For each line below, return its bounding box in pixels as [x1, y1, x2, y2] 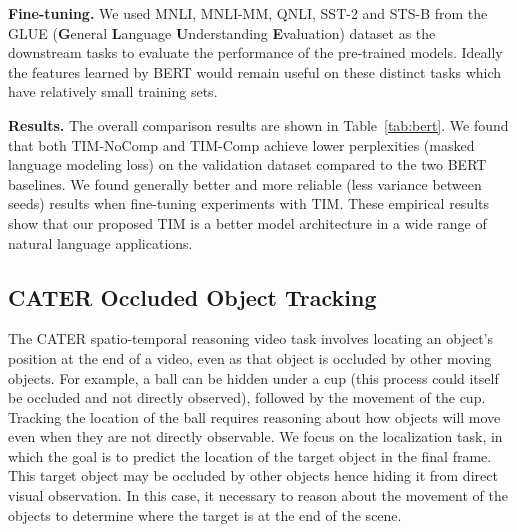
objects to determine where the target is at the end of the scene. [8, 504, 402, 525]
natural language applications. [8, 232, 193, 253]
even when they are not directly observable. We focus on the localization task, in [8, 426, 503, 447]
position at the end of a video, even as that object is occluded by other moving [8, 347, 492, 368]
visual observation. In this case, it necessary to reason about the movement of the [8, 485, 508, 506]
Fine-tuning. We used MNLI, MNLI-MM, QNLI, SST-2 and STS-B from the [8, 3, 488, 23]
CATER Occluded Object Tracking [8, 281, 377, 312]
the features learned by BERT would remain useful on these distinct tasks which [8, 61, 502, 82]
